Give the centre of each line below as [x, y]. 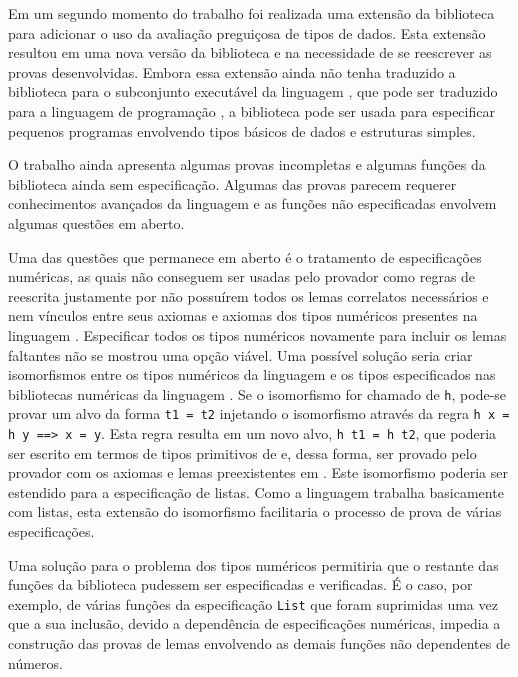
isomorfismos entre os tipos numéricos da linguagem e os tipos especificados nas [252, 374]
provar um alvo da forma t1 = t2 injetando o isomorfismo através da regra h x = [259, 413]
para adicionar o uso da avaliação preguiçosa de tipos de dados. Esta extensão [247, 32]
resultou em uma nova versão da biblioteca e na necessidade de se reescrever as [250, 52]
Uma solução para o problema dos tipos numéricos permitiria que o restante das [253, 564]
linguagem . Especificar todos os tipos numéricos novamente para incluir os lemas [257, 334]
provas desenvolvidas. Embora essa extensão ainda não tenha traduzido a [232, 71]
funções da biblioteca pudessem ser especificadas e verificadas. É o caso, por [240, 584]
